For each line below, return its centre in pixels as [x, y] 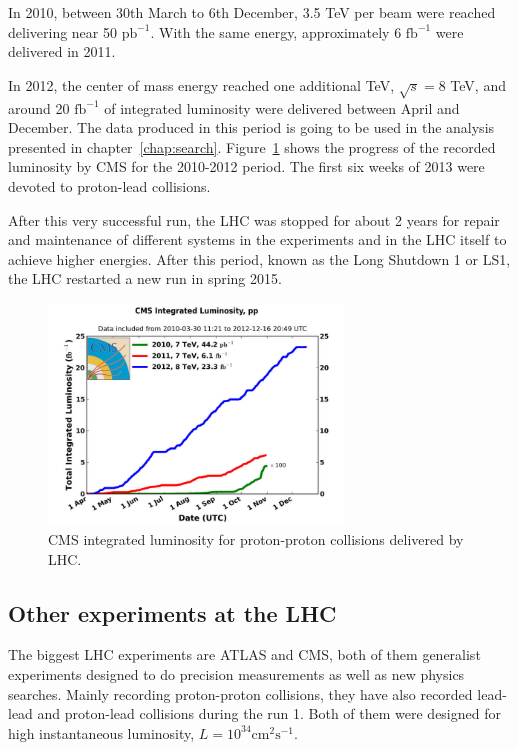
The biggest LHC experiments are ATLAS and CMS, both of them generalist [244, 654]
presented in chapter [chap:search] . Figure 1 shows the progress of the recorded [252, 146]
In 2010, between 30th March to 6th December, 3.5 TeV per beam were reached [252, 12]
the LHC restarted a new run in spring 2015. [145, 278]
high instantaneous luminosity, [101, 732]
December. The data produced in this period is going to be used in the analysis [251, 127]
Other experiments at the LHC [172, 612]
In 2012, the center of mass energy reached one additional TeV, [201, 84]
